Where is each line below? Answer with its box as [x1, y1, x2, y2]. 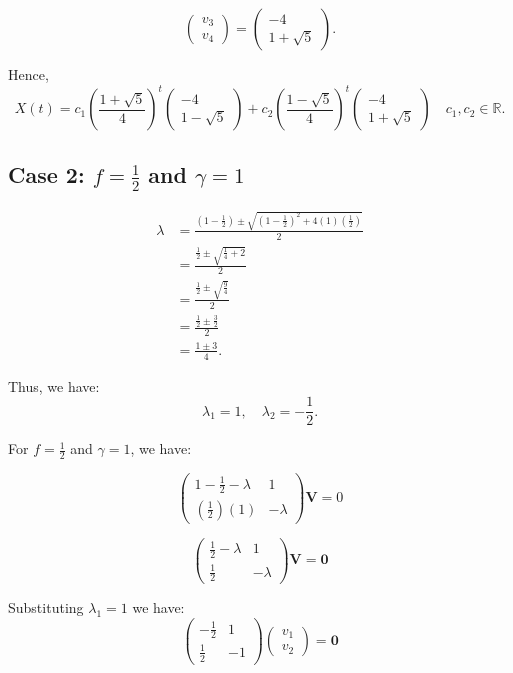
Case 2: [8, 159, 85, 190]
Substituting [8, 597, 84, 618]
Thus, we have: [8, 375, 100, 396]
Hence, [8, 64, 49, 84]
